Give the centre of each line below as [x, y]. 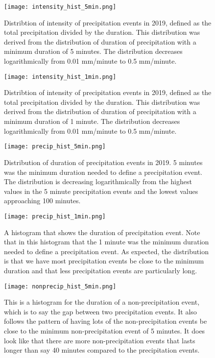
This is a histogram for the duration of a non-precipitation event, [102, 302]
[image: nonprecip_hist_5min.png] [60, 286]
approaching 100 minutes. [42, 201]
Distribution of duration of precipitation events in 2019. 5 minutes [103, 162]
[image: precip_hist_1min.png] [55, 216]
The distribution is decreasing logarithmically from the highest [98, 181]
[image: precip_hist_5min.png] [55, 147]
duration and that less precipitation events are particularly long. [101, 270]
